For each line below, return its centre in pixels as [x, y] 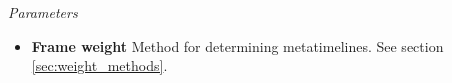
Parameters [43, 12]
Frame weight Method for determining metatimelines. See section [237, 45]
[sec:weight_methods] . [99, 65]
